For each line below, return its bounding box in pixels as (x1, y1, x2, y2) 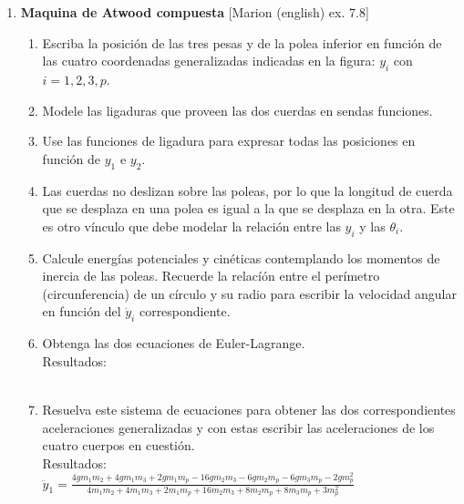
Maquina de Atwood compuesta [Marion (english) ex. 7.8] (20, 3, 369, 21)
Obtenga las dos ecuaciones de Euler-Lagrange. (42, 334, 305, 353)
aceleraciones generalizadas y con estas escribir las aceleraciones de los (42, 417, 435, 437)
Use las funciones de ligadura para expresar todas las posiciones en (42, 131, 416, 150)
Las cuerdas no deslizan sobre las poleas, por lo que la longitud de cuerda (42, 180, 453, 200)
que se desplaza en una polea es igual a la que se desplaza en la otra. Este (42, 199, 455, 218)
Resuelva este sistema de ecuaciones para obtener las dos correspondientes (42, 399, 456, 418)
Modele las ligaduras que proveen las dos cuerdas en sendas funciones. (42, 100, 433, 119)
